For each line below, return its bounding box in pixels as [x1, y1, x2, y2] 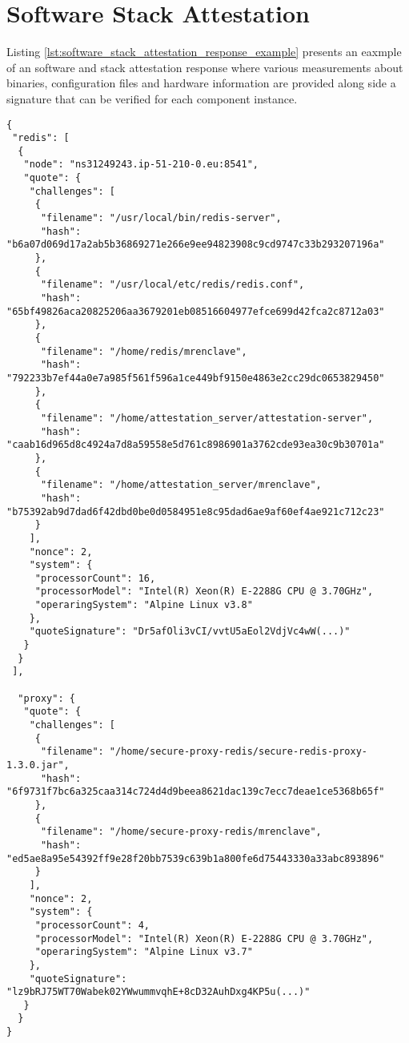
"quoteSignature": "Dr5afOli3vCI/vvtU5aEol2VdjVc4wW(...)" [29, 626, 351, 638]
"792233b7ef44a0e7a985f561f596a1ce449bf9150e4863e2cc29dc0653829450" [6, 372, 385, 384]
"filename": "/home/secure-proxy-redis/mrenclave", [40, 826, 322, 838]
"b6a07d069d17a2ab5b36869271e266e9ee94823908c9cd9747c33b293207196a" [6, 239, 385, 251]
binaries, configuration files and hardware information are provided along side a [6, 74, 396, 91]
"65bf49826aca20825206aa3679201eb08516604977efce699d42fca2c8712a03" [6, 305, 385, 317]
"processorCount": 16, [34, 572, 156, 584]
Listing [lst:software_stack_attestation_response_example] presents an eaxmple [6, 43, 402, 60]
